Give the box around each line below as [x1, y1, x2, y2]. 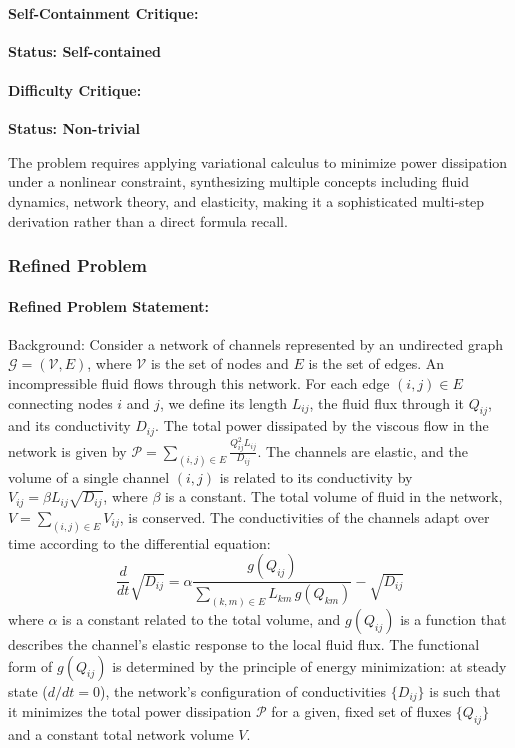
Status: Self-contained [8, 40, 162, 61]
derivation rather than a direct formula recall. [8, 210, 288, 231]
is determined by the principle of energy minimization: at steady [112, 655, 507, 676]
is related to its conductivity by [219, 466, 413, 487]
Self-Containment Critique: [8, 2, 199, 23]
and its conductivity [8, 415, 131, 436]
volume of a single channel [8, 466, 170, 487]
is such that [429, 680, 501, 701]
